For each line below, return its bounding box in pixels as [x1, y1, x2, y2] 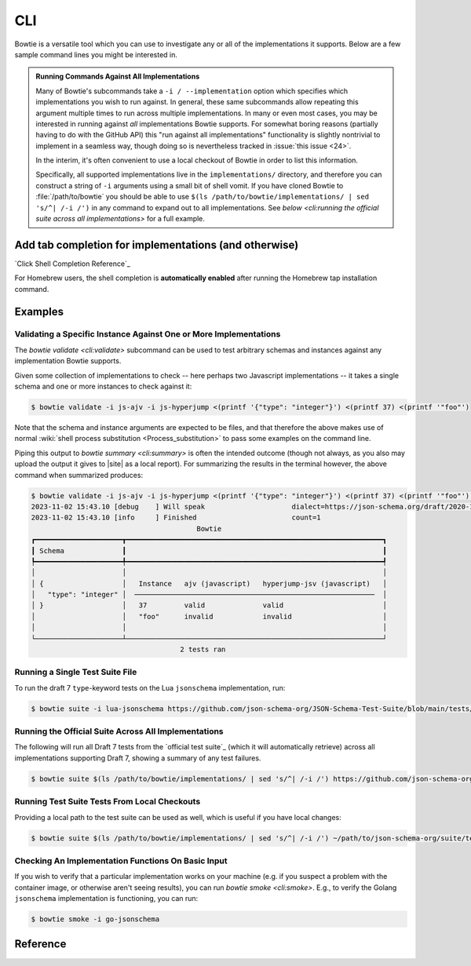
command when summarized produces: [14, 470, 144, 479]
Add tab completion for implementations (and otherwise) [14, 238, 299, 251]
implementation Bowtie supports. [14, 356, 122, 366]
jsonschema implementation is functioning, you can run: [14, 894, 199, 903]
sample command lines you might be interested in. [14, 49, 178, 59]
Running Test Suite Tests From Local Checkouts [14, 796, 201, 807]
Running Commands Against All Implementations [35, 71, 200, 82]
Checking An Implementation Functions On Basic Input [14, 855, 228, 866]
